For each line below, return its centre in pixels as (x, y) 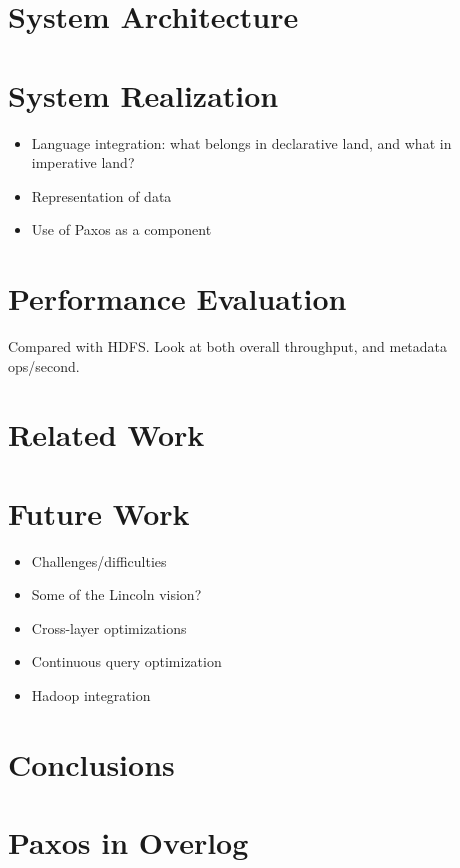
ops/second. (44, 365)
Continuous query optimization (126, 661)
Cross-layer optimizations (109, 627)
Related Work (106, 434)
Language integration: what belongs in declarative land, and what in (241, 142)
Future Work (99, 512)
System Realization (143, 94)
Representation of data (101, 195)
